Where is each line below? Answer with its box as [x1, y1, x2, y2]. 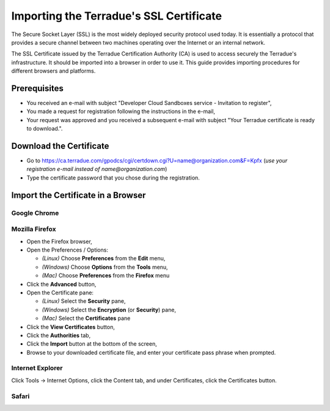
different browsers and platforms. [11, 67, 96, 75]
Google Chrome [11, 208, 59, 217]
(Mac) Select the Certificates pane [42, 315, 131, 322]
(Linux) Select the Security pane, [42, 297, 126, 305]
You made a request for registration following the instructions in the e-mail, [26, 107, 215, 115]
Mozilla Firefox [11, 225, 56, 233]
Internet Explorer [11, 364, 63, 373]
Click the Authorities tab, [26, 332, 91, 339]
